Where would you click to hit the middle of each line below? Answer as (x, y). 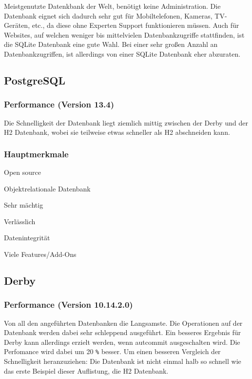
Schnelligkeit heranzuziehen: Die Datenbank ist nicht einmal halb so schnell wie (123, 361)
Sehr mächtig (24, 205)
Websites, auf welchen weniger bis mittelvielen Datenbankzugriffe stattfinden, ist (124, 34)
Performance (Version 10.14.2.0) (68, 305)
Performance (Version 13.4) (59, 104)
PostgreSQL (35, 80)
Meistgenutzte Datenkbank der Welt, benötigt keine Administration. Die (112, 6)
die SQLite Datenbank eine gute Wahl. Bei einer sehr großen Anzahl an (111, 44)
